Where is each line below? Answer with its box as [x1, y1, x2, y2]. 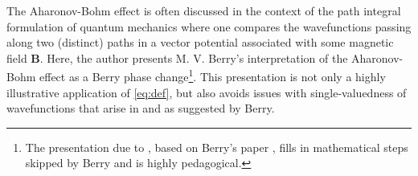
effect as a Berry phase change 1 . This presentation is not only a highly [39, 66, 386, 85]
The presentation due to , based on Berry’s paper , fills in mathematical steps [25, 138, 408, 155]
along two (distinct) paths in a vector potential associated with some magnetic [6, 34, 394, 51]
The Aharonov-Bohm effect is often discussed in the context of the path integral [6, 2, 401, 18]
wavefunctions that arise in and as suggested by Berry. [6, 100, 275, 117]
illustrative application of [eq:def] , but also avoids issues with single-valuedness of [6, 84, 407, 100]
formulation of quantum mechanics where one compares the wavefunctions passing [6, 18, 412, 35]
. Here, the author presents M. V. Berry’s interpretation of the [39, 49, 348, 66]
